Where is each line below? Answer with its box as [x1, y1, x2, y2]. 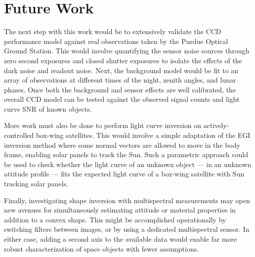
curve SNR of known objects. [4, 103, 92, 114]
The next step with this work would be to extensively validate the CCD [4, 26, 221, 37]
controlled [4, 130, 34, 140]
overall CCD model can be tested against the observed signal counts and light [4, 94, 240, 104]
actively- [203, 120, 229, 130]
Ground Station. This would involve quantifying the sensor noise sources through [4, 45, 250, 56]
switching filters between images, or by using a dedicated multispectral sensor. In [4, 224, 250, 234]
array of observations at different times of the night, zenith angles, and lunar [4, 75, 236, 85]
